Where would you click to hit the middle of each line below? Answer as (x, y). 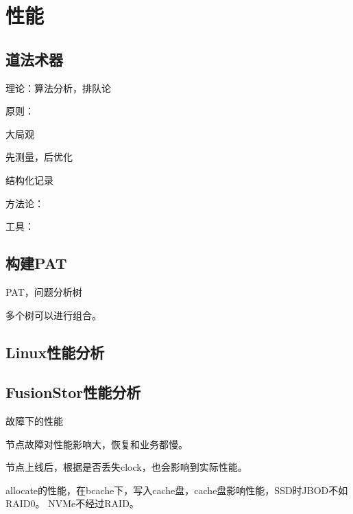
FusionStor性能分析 (73, 392)
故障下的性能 (34, 421)
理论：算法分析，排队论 (58, 87)
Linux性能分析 (55, 352)
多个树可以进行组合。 (53, 315)
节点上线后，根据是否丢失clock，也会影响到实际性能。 (126, 467)
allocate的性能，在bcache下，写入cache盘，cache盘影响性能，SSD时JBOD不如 (177, 490)
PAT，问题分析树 (44, 291)
